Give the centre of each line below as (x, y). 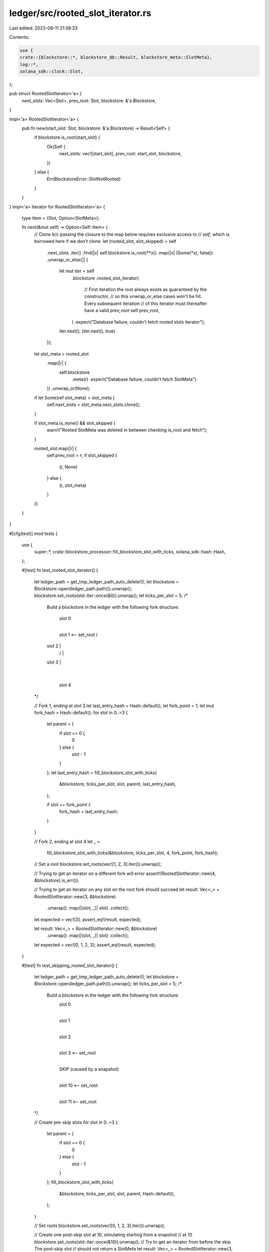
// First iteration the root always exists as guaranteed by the (145, 289)
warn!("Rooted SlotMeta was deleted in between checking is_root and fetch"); (127, 430)
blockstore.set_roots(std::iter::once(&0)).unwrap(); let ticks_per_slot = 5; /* (111, 595)
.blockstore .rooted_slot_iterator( (105, 278)
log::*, (29, 64)
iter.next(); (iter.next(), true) (87, 331)
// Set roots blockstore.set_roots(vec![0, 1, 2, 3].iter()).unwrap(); (100, 1225)
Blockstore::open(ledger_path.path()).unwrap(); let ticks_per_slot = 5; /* (108, 984)
